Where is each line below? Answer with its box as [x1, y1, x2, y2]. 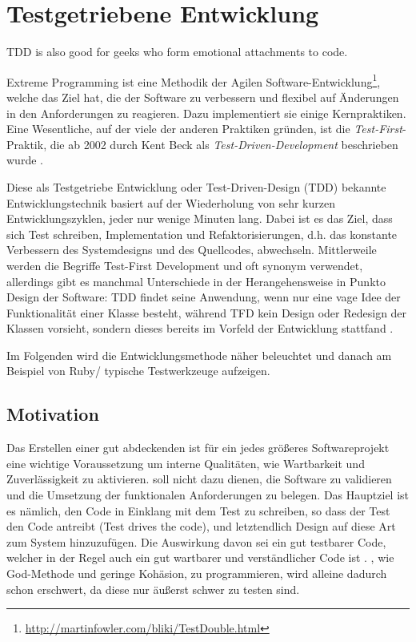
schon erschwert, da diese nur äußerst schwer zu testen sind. [6, 580, 300, 597]
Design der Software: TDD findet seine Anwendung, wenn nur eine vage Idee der [6, 289, 401, 305]
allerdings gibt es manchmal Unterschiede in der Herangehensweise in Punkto [6, 273, 386, 289]
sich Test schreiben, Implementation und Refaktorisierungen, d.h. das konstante [6, 225, 398, 242]
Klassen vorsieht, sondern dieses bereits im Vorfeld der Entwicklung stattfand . [6, 320, 394, 337]
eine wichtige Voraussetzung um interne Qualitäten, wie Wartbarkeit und [6, 454, 365, 471]
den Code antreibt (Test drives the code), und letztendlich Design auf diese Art [6, 518, 396, 535]
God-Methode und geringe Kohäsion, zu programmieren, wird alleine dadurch [6, 565, 387, 582]
